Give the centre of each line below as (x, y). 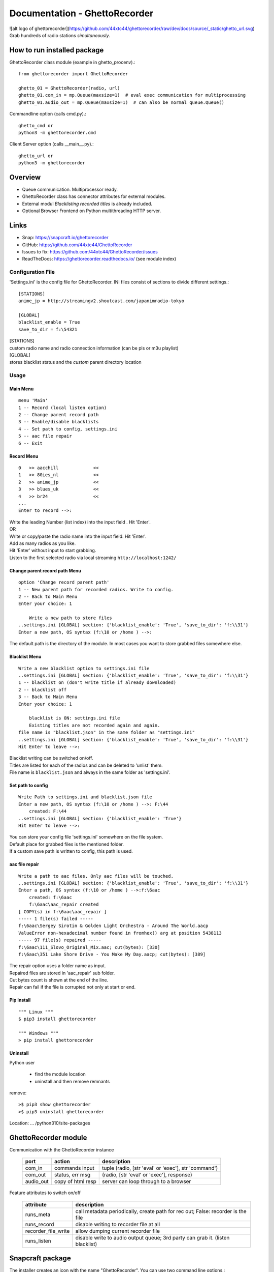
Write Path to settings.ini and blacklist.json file (85, 797)
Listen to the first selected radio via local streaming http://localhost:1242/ (93, 558)
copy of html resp (75, 1181)
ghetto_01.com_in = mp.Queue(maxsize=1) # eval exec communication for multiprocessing (132, 95)
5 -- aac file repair (45, 436)
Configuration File (32, 272)
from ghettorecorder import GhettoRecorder (73, 74)
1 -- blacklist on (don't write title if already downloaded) (97, 683)
